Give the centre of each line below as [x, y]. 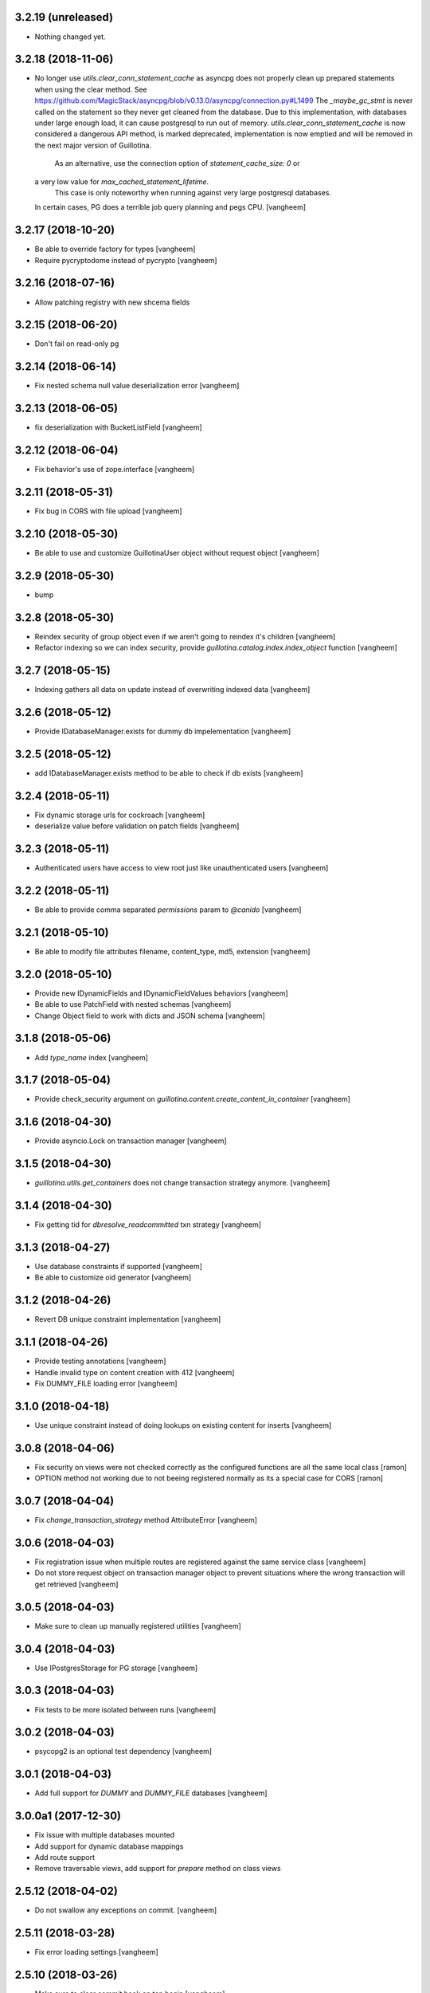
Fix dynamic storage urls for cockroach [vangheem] [120, 815]
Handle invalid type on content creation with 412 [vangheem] [135, 1372]
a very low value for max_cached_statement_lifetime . [122, 181]
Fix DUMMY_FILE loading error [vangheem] [106, 1384]
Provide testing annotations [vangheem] [100, 1361]
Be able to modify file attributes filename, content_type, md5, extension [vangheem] [172, 951]
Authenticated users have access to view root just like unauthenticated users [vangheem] [182, 868]
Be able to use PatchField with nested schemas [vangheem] [133, 1004]
